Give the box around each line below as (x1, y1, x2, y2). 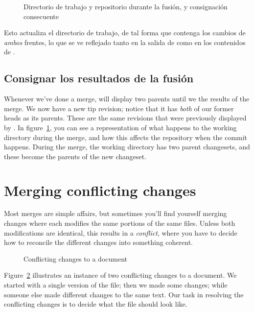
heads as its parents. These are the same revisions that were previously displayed (4, 113, 247, 123)
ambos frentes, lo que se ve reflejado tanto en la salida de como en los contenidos (4, 37, 246, 47)
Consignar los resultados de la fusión (4, 71, 194, 86)
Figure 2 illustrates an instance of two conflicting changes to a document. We (4, 270, 237, 280)
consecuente (23, 11, 59, 21)
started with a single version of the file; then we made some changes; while (4, 280, 228, 290)
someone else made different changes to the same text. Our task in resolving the (4, 289, 244, 299)
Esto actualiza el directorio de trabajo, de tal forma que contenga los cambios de (4, 27, 246, 38)
